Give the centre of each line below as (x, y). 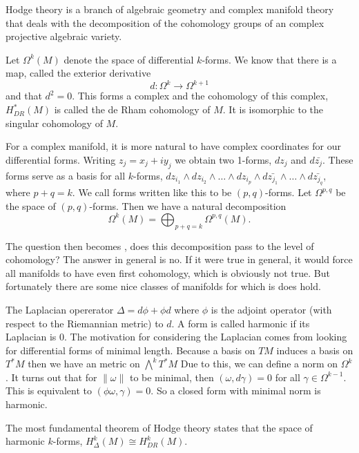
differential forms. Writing (61, 159)
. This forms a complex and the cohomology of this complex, (200, 96)
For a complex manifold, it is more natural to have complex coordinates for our (173, 146)
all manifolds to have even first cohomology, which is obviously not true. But (168, 272)
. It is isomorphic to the (273, 109)
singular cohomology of (54, 123)
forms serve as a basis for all (66, 175)
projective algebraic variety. (64, 36)
